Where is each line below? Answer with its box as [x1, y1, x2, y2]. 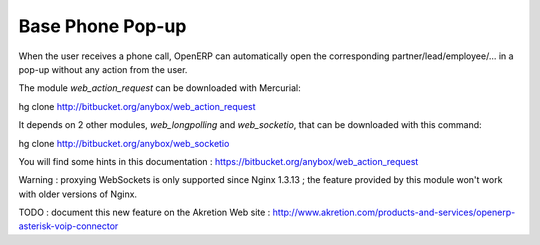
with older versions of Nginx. [18, 188, 138, 200]
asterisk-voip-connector [18, 220, 119, 232]
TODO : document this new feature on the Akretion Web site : [18, 206, 271, 219]
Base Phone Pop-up [18, 15, 187, 37]
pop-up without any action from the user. [18, 63, 188, 75]
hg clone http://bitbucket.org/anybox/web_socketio [18, 137, 230, 149]
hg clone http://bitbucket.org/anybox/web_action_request [18, 100, 256, 112]
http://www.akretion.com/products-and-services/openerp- [272, 206, 516, 219]
